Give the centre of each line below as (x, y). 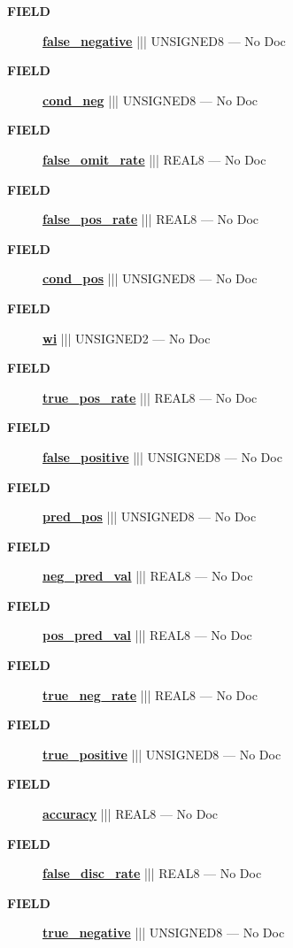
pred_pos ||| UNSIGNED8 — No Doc (150, 516)
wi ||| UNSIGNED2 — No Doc (127, 338)
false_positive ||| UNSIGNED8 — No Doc (162, 456)
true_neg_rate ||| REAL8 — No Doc (150, 694)
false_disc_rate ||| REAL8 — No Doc (152, 873)
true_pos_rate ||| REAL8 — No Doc (150, 397)
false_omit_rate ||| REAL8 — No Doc (154, 159)
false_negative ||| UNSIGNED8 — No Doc (164, 40)
